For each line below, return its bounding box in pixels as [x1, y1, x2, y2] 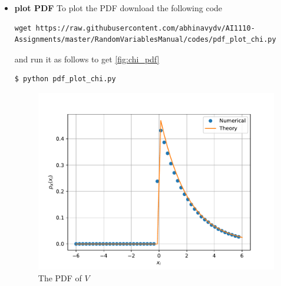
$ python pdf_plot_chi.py [14, 75, 116, 84]
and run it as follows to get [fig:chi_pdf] [14, 52, 160, 65]
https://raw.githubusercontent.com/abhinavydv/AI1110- [35, 24, 255, 32]
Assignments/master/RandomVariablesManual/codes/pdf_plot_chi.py [14, 35, 276, 44]
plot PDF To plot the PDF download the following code [14, 2, 223, 14]
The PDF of [38, 271, 82, 284]
